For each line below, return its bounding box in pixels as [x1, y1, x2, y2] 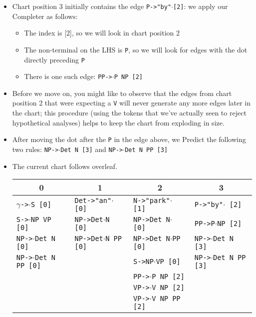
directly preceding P [24, 54, 85, 64]
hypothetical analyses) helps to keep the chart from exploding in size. [12, 117, 225, 127]
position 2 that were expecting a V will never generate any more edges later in [12, 97, 251, 108]
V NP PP [152, 294, 181, 303]
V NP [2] [152, 283, 185, 292]
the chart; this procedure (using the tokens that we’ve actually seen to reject [12, 107, 247, 118]
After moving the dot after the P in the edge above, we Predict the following [12, 134, 246, 144]
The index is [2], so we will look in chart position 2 [24, 27, 180, 38]
